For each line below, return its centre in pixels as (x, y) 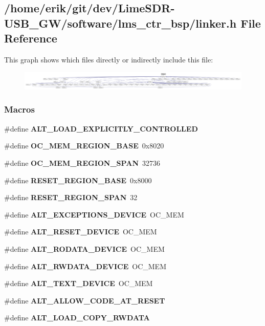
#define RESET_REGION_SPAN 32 (71, 197)
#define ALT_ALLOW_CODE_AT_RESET (85, 300)
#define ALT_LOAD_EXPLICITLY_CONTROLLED (101, 128)
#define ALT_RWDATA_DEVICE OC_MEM (85, 266)
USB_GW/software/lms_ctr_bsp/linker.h (120, 23)
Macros (19, 109)
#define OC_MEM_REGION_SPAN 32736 (82, 162)
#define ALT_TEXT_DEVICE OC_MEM (79, 283)
